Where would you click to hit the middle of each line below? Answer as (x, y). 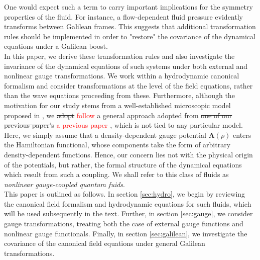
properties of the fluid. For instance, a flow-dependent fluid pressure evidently (123, 16)
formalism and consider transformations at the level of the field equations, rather (128, 85)
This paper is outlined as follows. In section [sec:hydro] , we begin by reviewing (125, 194)
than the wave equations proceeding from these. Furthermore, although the (119, 95)
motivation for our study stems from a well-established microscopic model (117, 105)
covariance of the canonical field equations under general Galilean (105, 243)
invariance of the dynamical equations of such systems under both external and (126, 66)
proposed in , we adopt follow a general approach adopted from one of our (118, 115)
